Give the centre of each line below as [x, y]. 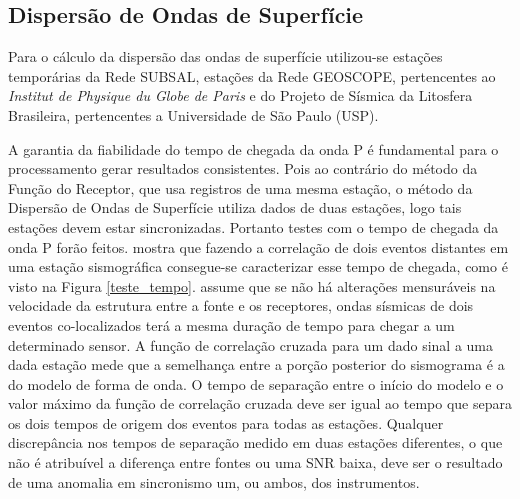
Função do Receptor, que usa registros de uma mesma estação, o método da [240, 187]
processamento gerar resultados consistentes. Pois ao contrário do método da [243, 168]
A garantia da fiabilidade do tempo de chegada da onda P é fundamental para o [253, 148]
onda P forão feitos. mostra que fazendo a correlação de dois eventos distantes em [258, 246]
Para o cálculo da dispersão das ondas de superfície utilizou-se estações [225, 56]
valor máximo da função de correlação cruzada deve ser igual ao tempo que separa [260, 403]
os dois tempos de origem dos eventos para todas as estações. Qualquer [226, 422]
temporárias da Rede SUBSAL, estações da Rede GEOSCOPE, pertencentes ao [252, 75]
